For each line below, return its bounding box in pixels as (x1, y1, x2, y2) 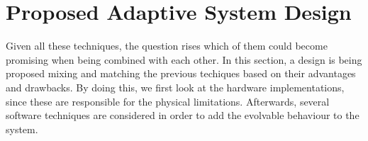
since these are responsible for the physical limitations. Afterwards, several (6, 94, 330, 108)
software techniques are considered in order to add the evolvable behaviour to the (6, 108, 359, 123)
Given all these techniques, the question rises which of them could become (6, 38, 328, 53)
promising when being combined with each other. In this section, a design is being (6, 52, 362, 67)
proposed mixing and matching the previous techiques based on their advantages (6, 66, 356, 81)
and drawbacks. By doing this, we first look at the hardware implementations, (6, 79, 345, 94)
